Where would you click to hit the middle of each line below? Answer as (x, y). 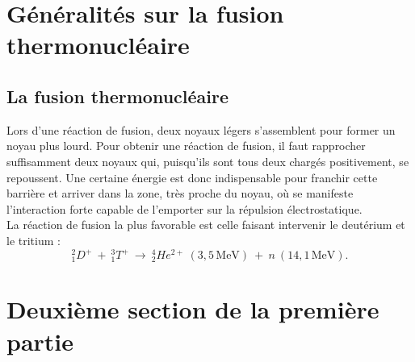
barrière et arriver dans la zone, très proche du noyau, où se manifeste (180, 193)
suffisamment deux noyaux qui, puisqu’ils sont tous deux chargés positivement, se (208, 161)
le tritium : (34, 240)
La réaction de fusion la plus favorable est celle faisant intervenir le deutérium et (206, 225)
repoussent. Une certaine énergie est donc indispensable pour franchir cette (192, 177)
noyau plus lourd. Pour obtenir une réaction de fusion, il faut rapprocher (186, 146)
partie (40, 341)
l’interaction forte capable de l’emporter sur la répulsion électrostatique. (184, 208)
